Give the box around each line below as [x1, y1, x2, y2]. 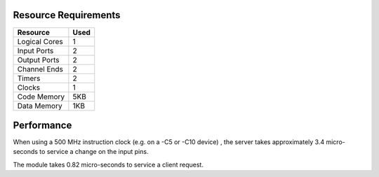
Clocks [17, 83, 41, 92]
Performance [13, 119, 72, 131]
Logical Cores [17, 36, 63, 46]
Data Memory [17, 101, 62, 111]
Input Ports [17, 45, 54, 55]
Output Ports [17, 55, 60, 64]
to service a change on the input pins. [39, 148, 149, 156]
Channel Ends [17, 64, 63, 73]
